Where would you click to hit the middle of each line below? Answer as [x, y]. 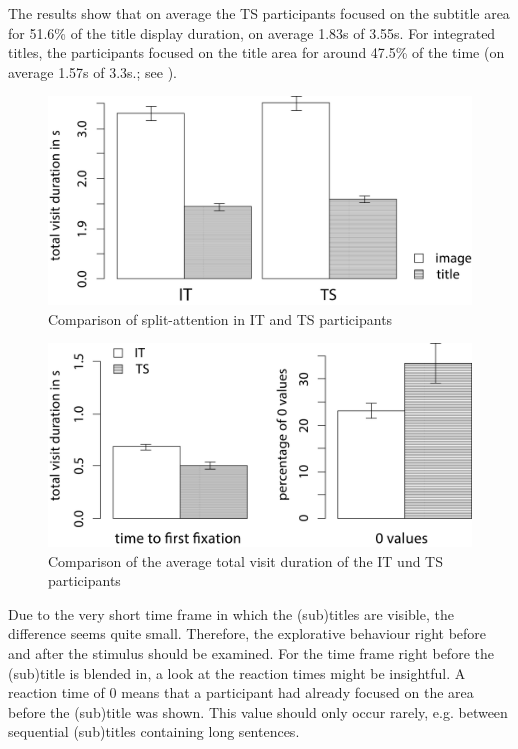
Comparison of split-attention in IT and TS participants [220, 318]
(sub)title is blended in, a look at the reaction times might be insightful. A [237, 672]
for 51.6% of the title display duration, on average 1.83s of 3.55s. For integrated [252, 32]
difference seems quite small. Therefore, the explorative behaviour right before [247, 633]
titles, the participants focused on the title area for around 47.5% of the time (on [256, 52]
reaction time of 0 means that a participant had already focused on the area [241, 692]
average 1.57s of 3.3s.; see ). [93, 71]
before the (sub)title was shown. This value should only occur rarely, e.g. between [258, 711]
